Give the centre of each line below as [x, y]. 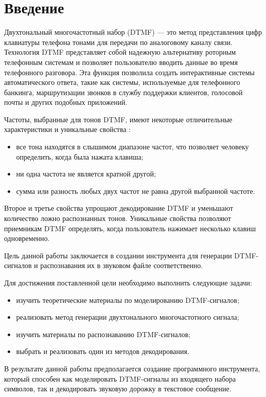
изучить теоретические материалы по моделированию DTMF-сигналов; [128, 300]
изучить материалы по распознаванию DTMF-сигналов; [103, 334]
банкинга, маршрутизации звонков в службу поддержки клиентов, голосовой [124, 92]
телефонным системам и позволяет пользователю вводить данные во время [121, 62]
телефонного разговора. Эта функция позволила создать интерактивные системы [129, 72]
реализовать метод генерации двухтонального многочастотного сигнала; [128, 317]
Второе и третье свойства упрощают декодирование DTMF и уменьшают [119, 208]
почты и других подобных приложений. [66, 102]
